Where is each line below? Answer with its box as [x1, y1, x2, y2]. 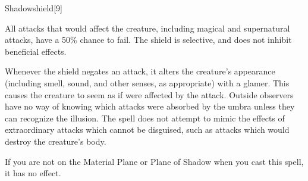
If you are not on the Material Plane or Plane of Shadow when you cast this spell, [5, 155, 304, 167]
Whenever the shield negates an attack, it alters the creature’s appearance [5, 65, 275, 77]
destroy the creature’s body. [5, 135, 106, 147]
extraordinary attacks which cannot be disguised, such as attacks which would [5, 123, 290, 136]
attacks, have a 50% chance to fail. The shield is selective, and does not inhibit [5, 33, 292, 46]
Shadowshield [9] [5, 2, 62, 14]
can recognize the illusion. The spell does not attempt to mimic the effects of [5, 111, 285, 124]
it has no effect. [5, 167, 61, 179]
